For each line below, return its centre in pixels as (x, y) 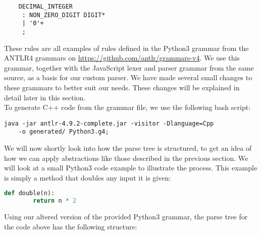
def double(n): (30, 193)
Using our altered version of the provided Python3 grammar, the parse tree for (126, 217)
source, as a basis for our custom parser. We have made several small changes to (128, 77)
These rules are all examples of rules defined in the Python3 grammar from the (126, 48)
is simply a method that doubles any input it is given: (88, 177)
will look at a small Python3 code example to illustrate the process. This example (131, 168)
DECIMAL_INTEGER (46, 7)
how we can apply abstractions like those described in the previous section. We (126, 158)
